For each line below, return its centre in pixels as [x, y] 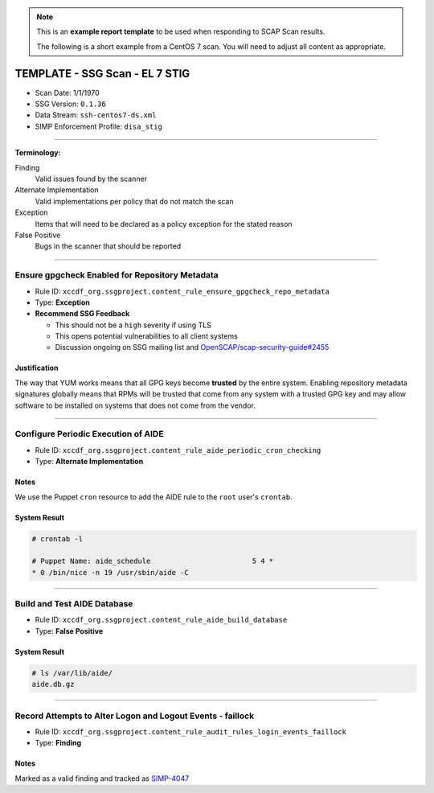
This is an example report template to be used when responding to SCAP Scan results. [181, 31]
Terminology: [38, 153]
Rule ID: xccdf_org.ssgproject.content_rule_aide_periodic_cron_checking [178, 450]
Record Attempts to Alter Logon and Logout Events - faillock [135, 716]
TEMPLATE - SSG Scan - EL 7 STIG [102, 74]
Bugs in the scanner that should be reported [108, 246]
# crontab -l [57, 538]
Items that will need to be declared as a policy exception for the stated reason [164, 224]
